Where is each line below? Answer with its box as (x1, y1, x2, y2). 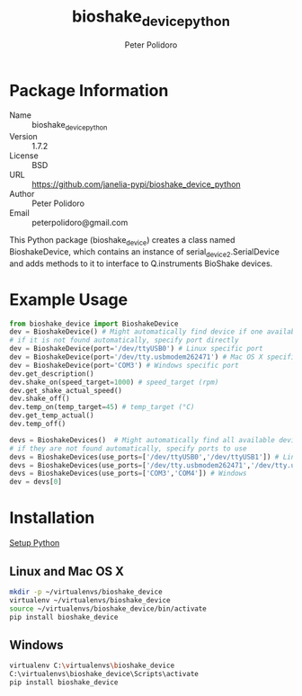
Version (9, 131, 38, 142)
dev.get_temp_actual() (9, 411, 94, 420)
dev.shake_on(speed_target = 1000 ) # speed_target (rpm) (9, 378, 219, 387)
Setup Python (9, 538, 60, 549)
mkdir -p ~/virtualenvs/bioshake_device (9, 587, 164, 596)
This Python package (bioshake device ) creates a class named (9, 235, 235, 247)
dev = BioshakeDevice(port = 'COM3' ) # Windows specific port (9, 361, 240, 370)
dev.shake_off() (9, 394, 70, 404)
